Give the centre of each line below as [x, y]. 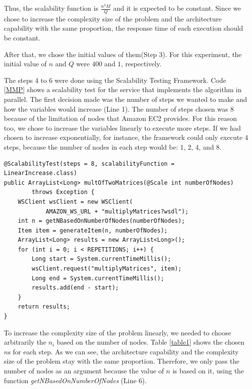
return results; [44, 307]
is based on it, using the [208, 371]
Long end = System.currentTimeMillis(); [98, 278]
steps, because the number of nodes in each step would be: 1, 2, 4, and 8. [113, 146]
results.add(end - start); [75, 288]
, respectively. [141, 64]
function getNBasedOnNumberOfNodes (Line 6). [75, 380]
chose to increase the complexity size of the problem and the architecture [113, 18]
